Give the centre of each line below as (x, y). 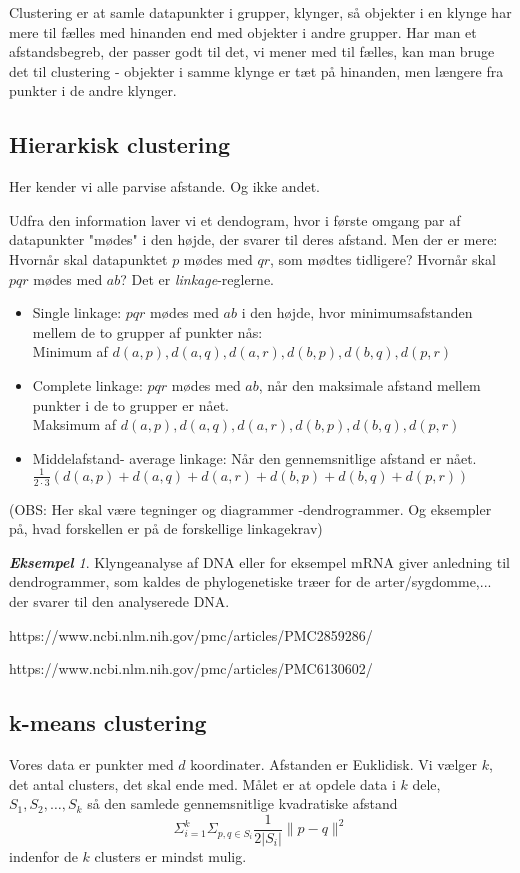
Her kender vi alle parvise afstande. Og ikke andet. (164, 186)
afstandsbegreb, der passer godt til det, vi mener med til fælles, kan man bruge (252, 51)
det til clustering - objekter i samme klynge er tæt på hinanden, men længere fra (256, 70)
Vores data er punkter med (91, 764)
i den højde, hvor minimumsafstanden (357, 312)
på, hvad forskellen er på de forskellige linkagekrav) (166, 528)
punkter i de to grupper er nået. (130, 404)
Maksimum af (74, 424)
